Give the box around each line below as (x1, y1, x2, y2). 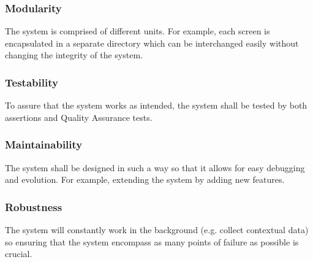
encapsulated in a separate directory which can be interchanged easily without (5, 36, 299, 49)
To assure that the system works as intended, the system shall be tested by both (5, 99, 307, 112)
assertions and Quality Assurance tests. (5, 110, 153, 123)
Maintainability (5, 137, 83, 152)
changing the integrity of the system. (5, 48, 143, 61)
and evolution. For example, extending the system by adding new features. (5, 173, 285, 186)
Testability (5, 74, 58, 90)
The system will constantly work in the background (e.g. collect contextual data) (5, 223, 309, 236)
